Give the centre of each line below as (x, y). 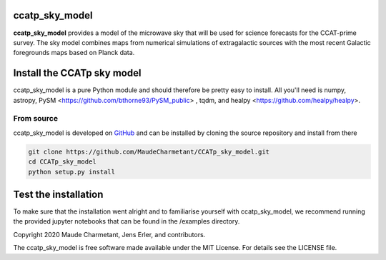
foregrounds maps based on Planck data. (74, 53)
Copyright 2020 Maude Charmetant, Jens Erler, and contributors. (109, 234)
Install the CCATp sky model (77, 73)
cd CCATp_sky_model (62, 162)
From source (36, 119)
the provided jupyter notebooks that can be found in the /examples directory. (127, 221)
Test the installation (58, 194)
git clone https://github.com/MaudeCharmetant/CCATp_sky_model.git (149, 151)
